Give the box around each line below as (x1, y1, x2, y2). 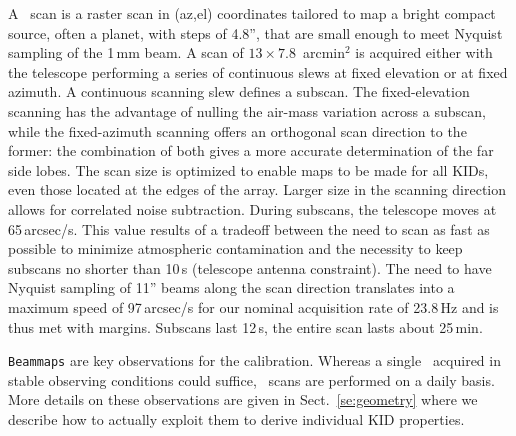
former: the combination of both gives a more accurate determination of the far (8, 140, 494, 161)
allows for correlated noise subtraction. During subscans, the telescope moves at (8, 198, 497, 219)
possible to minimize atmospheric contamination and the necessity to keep (8, 238, 463, 259)
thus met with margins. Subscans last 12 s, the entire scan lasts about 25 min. (8, 316, 483, 337)
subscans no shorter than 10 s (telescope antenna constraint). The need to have (8, 257, 492, 278)
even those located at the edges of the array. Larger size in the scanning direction (8, 179, 507, 200)
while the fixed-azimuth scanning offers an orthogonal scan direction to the (8, 120, 467, 141)
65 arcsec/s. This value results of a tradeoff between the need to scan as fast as (8, 218, 490, 239)
